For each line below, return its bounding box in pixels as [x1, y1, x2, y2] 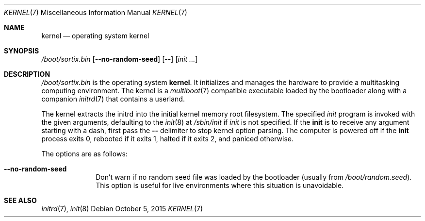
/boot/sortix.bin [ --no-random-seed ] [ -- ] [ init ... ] [41, 55, 198, 63]
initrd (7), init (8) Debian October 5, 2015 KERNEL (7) [41, 204, 203, 213]
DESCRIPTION [4, 70, 50, 78]
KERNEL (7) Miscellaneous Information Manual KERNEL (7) [4, 8, 187, 17]
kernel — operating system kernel [41, 32, 149, 40]
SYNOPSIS [4, 47, 39, 55]
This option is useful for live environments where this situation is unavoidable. [96, 181, 344, 189]
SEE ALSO [4, 196, 37, 204]
